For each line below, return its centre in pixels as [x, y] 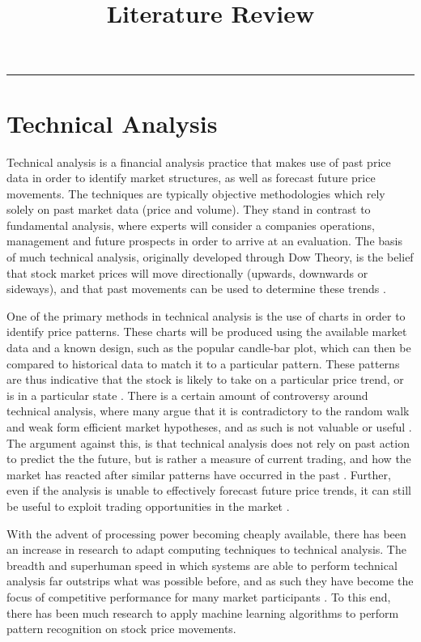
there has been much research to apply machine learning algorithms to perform [203, 612]
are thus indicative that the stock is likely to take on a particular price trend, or [205, 379]
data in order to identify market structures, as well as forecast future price [191, 178]
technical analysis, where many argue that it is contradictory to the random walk [208, 411]
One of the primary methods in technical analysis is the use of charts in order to [206, 315]
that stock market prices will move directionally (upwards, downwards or [187, 272]
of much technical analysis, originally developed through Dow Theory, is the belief [210, 257]
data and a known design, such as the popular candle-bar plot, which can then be [209, 348]
